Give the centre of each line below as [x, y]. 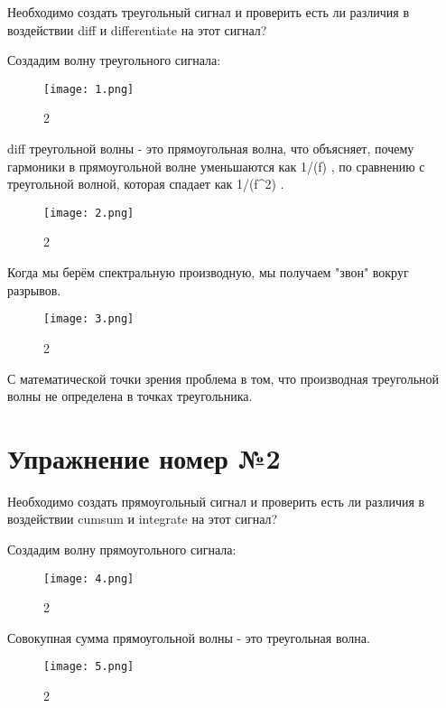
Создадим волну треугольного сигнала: [114, 60]
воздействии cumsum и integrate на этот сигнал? [143, 519]
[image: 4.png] [89, 578]
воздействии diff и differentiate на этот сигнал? [137, 29]
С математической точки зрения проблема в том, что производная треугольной [223, 378]
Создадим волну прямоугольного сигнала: [122, 549]
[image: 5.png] [89, 667]
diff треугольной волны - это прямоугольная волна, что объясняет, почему [211, 149]
